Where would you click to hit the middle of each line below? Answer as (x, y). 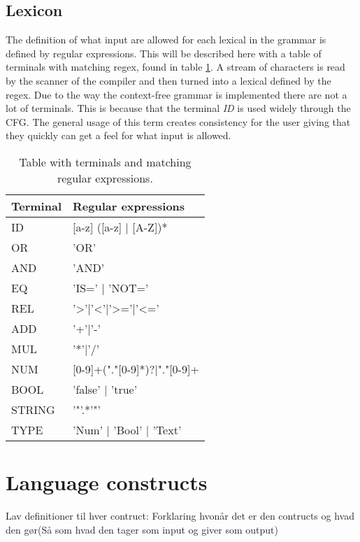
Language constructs (107, 482)
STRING (33, 409)
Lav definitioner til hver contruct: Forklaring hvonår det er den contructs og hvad (180, 516)
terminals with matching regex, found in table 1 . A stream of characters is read (175, 67)
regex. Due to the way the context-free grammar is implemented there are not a (177, 94)
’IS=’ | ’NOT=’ (110, 287)
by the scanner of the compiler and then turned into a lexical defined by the (168, 80)
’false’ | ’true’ (105, 389)
